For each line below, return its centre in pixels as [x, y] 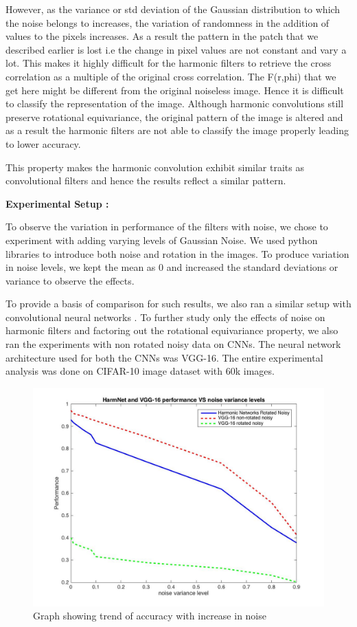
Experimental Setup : [57, 203]
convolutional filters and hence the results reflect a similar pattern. [146, 180]
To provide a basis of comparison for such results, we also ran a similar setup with [178, 304]
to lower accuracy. [43, 143]
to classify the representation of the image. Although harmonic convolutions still [175, 103]
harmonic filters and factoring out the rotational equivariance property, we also [172, 330]
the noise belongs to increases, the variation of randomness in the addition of [168, 22]
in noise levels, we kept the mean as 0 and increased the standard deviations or [172, 267]
